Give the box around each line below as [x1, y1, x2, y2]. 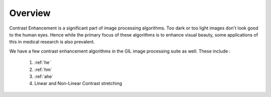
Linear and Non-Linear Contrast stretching [34, 80, 122, 86]
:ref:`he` [34, 59, 51, 65]
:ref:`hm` [34, 66, 53, 72]
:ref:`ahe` [34, 73, 54, 79]
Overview [9, 7, 51, 18]
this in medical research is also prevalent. [9, 39, 95, 45]
